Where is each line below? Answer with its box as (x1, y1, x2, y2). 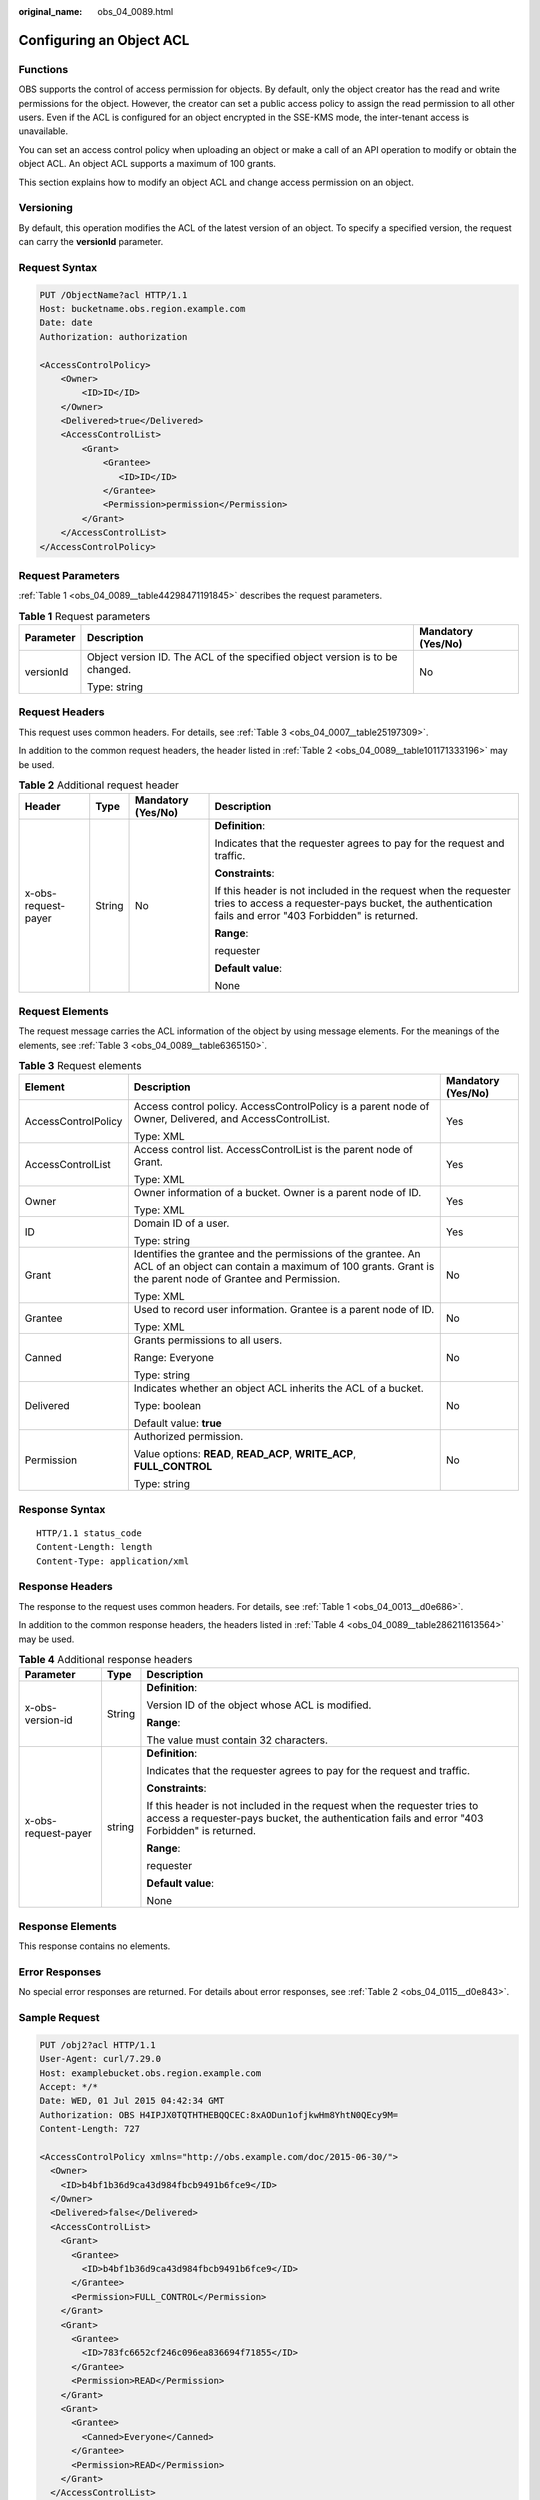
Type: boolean (133, 1399, 202, 1413)
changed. (86, 663, 132, 677)
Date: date (39, 317, 93, 329)
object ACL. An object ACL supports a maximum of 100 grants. (18, 158, 277, 170)
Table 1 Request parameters (18, 609, 151, 623)
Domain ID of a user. (133, 1216, 230, 1230)
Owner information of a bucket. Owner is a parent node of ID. (133, 1186, 422, 1200)
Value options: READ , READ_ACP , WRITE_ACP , (133, 1447, 357, 1461)
